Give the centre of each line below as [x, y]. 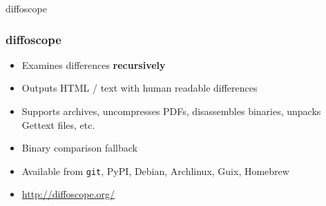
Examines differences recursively [94, 64]
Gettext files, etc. [58, 124]
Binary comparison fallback [79, 148]
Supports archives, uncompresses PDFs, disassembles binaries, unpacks [171, 111]
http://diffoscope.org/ [68, 194]
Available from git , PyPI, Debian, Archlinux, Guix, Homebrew [155, 171]
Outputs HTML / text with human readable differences [140, 88]
